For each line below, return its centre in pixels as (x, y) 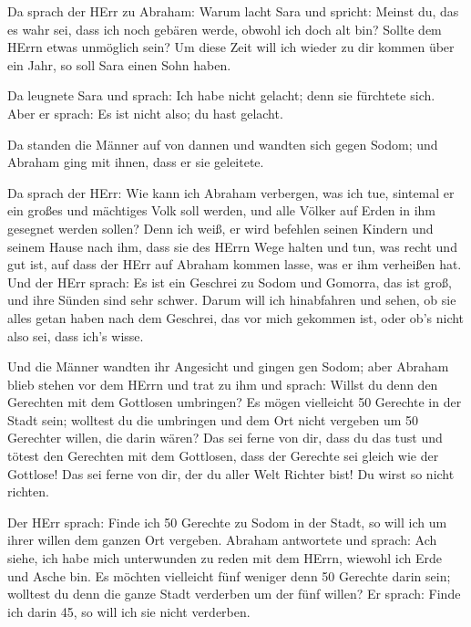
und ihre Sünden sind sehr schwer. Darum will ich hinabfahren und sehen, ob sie (232, 300)
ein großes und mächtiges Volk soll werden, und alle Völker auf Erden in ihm (221, 210)
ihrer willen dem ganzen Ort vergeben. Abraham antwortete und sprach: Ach (222, 540)
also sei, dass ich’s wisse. (76, 335)
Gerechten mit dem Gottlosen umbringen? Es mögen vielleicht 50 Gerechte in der (235, 402)
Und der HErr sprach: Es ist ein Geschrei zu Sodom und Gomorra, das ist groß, (230, 282)
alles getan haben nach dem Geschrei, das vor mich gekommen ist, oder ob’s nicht (236, 317)
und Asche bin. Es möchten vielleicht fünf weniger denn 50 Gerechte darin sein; (229, 575)
